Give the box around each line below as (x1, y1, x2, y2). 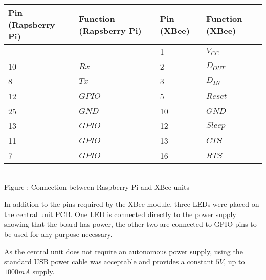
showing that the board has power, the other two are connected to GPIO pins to (4, 219, 257, 229)
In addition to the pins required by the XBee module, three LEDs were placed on (4, 199, 259, 209)
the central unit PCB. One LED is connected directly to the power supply (4, 208, 236, 219)
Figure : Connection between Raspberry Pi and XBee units (4, 181, 189, 192)
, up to (224, 256, 245, 267)
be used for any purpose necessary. (4, 228, 113, 239)
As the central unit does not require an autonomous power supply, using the (4, 246, 243, 256)
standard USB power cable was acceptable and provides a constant (4, 256, 214, 267)
